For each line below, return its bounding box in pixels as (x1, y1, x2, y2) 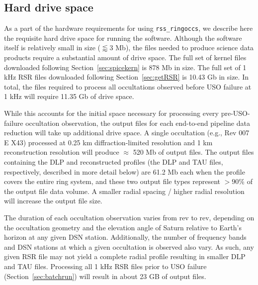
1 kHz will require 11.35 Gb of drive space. (4, 91, 134, 101)
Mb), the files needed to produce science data (115, 42, 254, 53)
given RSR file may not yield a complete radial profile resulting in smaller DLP (4, 251, 246, 262)
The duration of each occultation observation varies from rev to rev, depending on (4, 212, 255, 222)
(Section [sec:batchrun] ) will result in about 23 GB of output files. (4, 271, 206, 281)
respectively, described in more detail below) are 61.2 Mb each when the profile (4, 166, 245, 177)
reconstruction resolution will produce (4, 147, 119, 157)
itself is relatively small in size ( (4, 42, 100, 53)
